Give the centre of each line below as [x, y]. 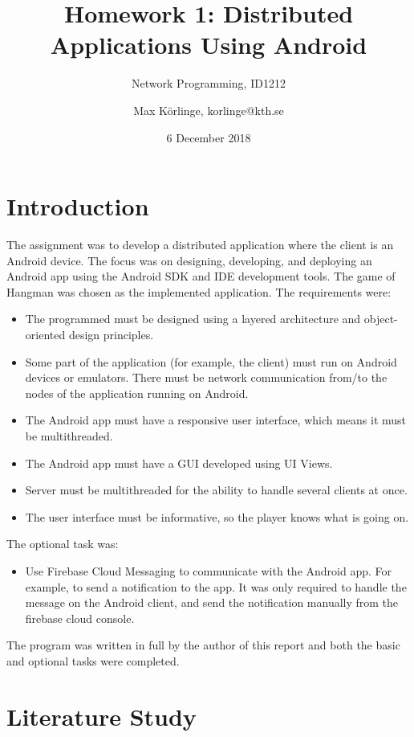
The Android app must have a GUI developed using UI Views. [179, 463]
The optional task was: [63, 544]
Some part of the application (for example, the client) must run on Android [211, 361]
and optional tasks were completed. [93, 660]
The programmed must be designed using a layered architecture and [193, 319]
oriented [45, 334]
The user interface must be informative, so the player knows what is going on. [217, 516]
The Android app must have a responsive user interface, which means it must [216, 420]
